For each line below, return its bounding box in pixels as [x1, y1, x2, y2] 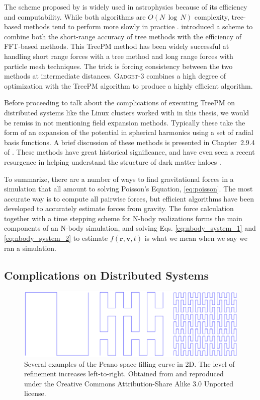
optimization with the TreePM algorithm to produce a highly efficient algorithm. [4, 80, 253, 91]
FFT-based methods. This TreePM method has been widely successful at [4, 41, 229, 51]
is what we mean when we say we [144, 233, 247, 243]
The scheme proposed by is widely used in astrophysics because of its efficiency [4, 2, 247, 12]
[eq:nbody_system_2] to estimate [4, 233, 108, 243]
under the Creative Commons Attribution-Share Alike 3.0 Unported [24, 378, 234, 388]
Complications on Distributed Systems [4, 267, 209, 283]
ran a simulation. [4, 242, 56, 253]
